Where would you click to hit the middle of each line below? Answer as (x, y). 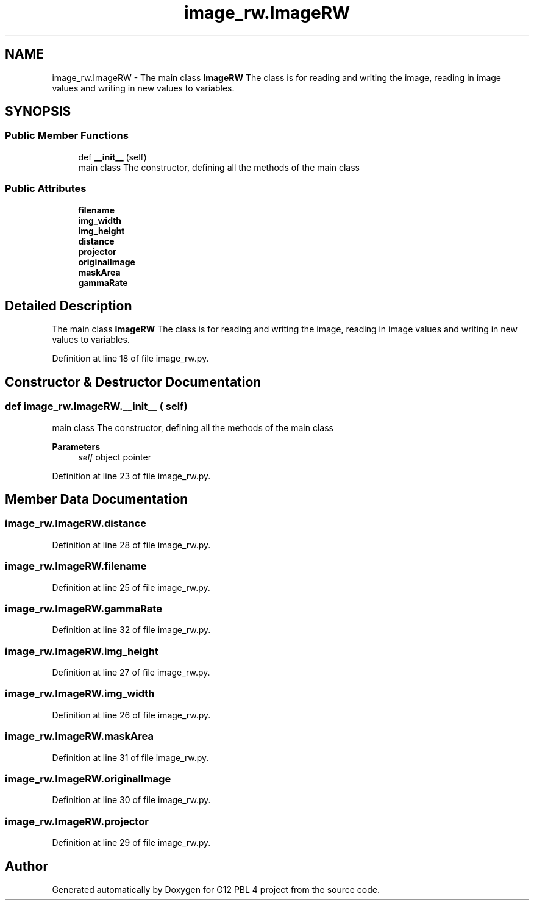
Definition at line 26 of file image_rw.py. (131, 715)
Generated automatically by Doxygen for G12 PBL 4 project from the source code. (216, 889)
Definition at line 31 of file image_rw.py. (130, 757)
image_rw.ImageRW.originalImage (88, 778)
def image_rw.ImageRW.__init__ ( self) (96, 406)
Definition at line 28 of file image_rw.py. (131, 545)
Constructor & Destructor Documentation (133, 382)
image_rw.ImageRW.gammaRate (84, 608)
